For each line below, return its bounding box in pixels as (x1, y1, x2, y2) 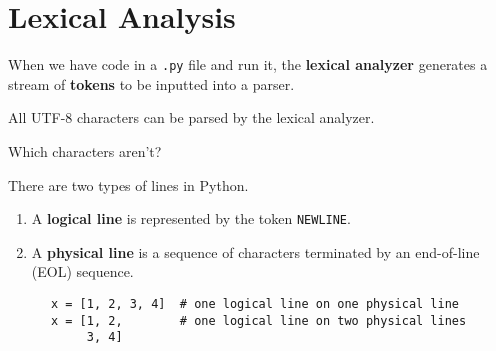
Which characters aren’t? (8, 140, 162, 161)
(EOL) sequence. (31, 261, 134, 282)
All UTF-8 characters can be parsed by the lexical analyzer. (8, 107, 375, 128)
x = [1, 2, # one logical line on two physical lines (50, 313, 467, 328)
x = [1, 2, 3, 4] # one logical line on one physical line (50, 297, 460, 311)
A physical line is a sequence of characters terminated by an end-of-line (31, 241, 480, 262)
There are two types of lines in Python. (8, 174, 249, 195)
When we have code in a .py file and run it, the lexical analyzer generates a (8, 54, 488, 75)
